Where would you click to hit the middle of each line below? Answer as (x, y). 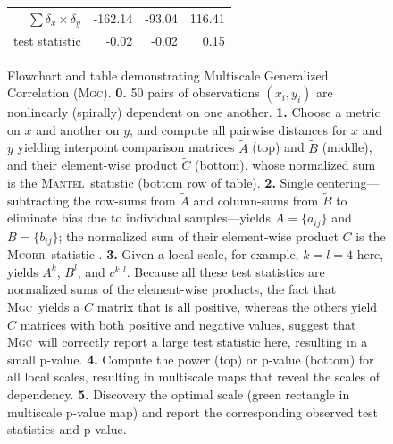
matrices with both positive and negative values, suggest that (188, 324)
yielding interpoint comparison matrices (126, 147)
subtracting (38, 200)
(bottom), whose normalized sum (285, 165)
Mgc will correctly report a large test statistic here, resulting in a (188, 342)
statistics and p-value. (67, 429)
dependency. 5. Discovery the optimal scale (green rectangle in (179, 394)
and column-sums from (256, 200)
